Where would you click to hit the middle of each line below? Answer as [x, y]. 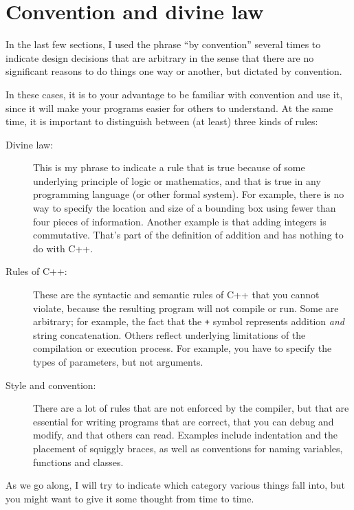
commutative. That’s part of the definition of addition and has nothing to [188, 235]
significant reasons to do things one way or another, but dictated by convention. [174, 71]
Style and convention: [51, 385]
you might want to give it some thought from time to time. [130, 498]
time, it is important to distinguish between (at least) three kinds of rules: [162, 121]
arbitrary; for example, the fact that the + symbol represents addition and [189, 321]
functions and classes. [78, 462]
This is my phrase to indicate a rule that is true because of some [169, 167]
